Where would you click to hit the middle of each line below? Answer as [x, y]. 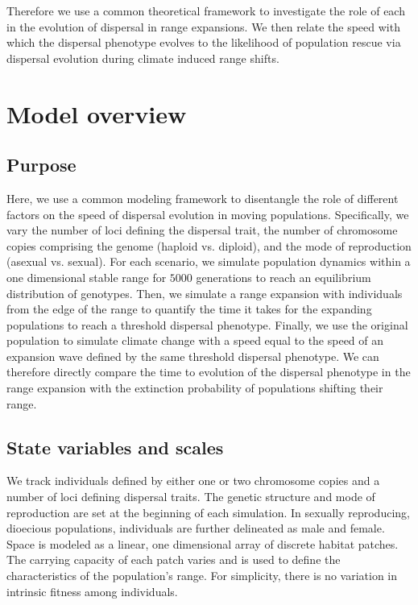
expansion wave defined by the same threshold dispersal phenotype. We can [193, 356]
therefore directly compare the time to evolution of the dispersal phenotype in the [209, 372]
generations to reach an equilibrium [283, 277]
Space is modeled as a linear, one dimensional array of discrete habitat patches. [203, 543]
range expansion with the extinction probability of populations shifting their [195, 388]
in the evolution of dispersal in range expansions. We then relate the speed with [203, 26]
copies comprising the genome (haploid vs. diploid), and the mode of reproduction [209, 245]
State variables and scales [115, 447]
